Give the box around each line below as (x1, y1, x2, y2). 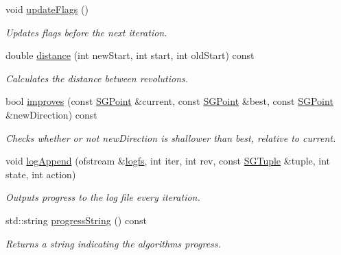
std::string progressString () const (5, 212, 147, 227)
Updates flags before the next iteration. (5, 25, 167, 39)
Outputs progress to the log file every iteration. (5, 190, 200, 204)
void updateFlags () (5, 2, 89, 16)
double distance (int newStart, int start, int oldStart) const (5, 48, 255, 62)
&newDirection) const (5, 107, 97, 121)
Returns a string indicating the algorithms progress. (5, 236, 221, 250)
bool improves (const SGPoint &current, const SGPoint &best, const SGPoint (5, 94, 333, 108)
